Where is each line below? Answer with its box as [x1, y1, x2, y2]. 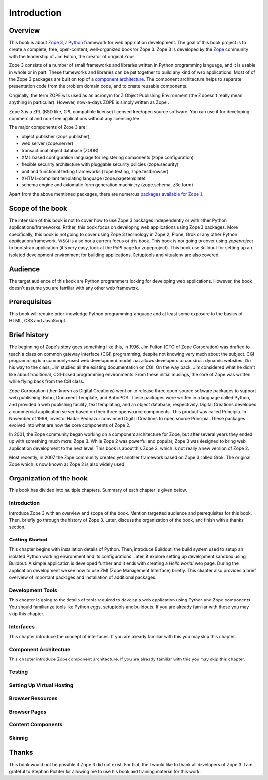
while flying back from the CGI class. [9, 378, 84, 384]
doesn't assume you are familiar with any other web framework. [9, 285, 140, 291]
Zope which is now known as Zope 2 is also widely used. [9, 461, 126, 467]
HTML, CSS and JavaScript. [9, 318, 67, 324]
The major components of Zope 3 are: [9, 124, 87, 130]
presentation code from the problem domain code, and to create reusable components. [9, 83, 188, 89]
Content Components [9, 721, 63, 728]
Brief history [9, 331, 49, 339]
